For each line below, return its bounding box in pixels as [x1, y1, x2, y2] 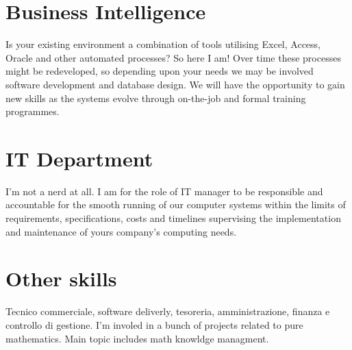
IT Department [5, 144, 153, 172]
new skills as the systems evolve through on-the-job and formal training [5, 90, 306, 105]
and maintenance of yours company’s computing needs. [5, 224, 237, 238]
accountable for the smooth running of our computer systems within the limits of [5, 197, 346, 212]
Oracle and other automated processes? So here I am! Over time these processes [5, 50, 341, 64]
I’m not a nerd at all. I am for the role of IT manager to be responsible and [5, 184, 323, 198]
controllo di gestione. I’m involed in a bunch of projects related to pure [5, 317, 303, 332]
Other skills [5, 264, 117, 292]
